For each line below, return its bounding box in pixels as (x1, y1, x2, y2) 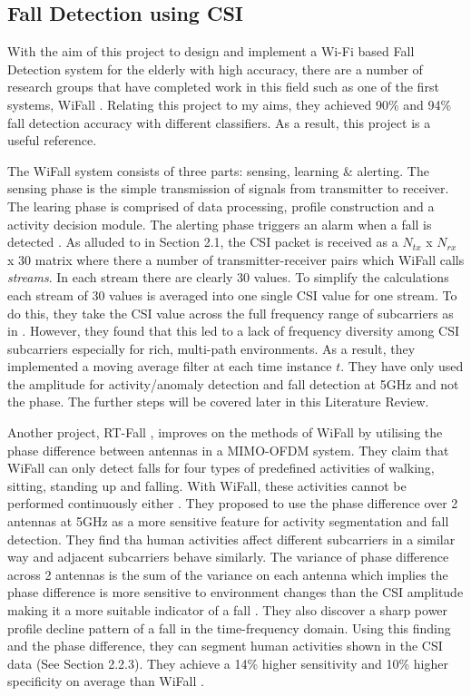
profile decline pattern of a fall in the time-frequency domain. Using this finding (7, 618, 451, 637)
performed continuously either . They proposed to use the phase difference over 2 (7, 494, 458, 513)
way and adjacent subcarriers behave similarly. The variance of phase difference (7, 547, 449, 566)
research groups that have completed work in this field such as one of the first (7, 77, 439, 96)
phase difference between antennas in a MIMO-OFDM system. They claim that (7, 440, 449, 459)
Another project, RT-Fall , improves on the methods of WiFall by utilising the (7, 423, 443, 442)
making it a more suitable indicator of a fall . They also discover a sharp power (7, 601, 448, 620)
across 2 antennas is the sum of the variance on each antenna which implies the (7, 564, 448, 583)
